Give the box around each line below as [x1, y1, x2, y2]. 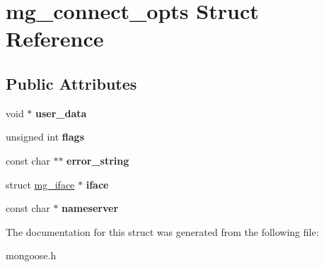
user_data [35, 105, 87, 120]
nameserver [62, 201, 119, 215]
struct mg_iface [6, 177, 75, 191]
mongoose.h [6, 248, 57, 263]
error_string [66, 153, 129, 167]
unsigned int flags [6, 129, 85, 144]
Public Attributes [6, 72, 137, 94]
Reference [6, 24, 104, 53]
